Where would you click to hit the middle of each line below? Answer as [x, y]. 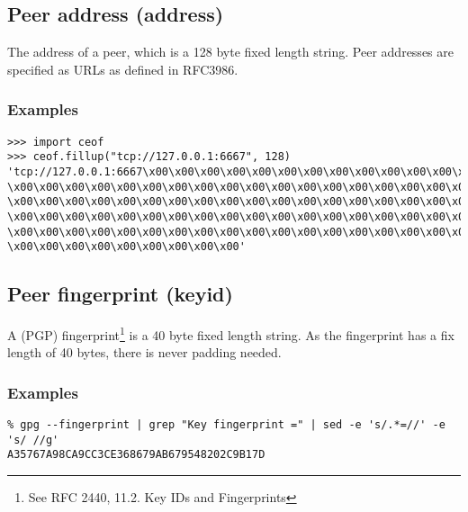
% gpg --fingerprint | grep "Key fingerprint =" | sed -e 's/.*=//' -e [226, 425]
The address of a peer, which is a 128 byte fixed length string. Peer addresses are [230, 52]
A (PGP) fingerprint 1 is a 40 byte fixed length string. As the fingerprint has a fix [231, 333]
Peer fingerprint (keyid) [120, 294]
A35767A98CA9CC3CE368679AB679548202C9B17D [136, 455]
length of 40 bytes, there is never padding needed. [144, 352]
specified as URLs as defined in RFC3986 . [123, 69]
